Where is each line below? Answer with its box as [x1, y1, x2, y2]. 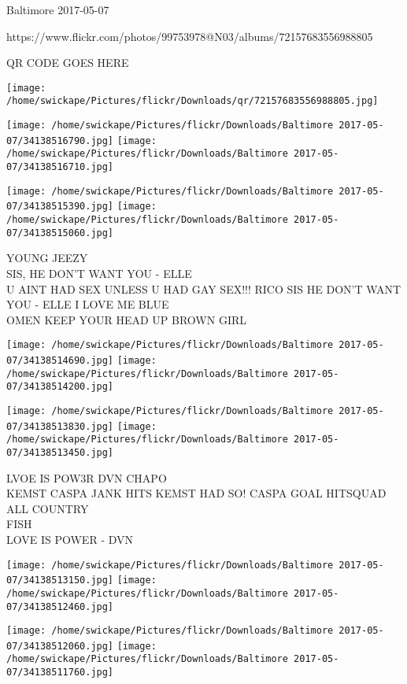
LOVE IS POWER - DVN [6, 531, 134, 547]
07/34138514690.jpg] [6, 354, 114, 366]
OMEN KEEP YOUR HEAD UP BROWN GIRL [6, 311, 247, 327]
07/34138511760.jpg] [6, 667, 114, 678]
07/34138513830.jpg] [6, 420, 114, 432]
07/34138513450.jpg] [6, 446, 114, 458]
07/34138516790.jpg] [6, 135, 114, 146]
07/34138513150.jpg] [6, 575, 114, 586]
